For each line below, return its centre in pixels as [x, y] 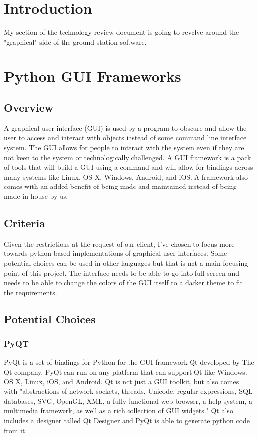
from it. [16, 430]
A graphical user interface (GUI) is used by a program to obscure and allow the [125, 128]
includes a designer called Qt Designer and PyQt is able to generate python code [127, 420]
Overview [29, 107]
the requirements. [31, 292]
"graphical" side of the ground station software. [75, 41]
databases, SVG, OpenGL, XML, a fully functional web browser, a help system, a [128, 401]
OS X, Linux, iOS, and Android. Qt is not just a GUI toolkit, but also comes [122, 381]
